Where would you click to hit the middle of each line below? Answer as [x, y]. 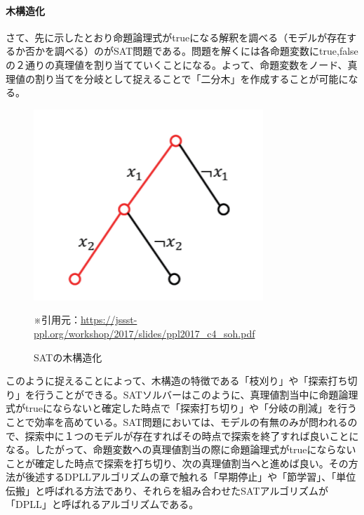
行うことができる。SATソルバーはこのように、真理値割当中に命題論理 [196, 394]
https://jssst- [109, 320]
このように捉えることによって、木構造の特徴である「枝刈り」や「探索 [167, 381]
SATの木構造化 [68, 357]
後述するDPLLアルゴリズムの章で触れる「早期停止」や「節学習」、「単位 [190, 477]
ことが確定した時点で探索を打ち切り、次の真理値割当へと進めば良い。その [177, 463]
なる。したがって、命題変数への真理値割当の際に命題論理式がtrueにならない [181, 449]
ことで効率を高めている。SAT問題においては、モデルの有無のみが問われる [177, 421]
